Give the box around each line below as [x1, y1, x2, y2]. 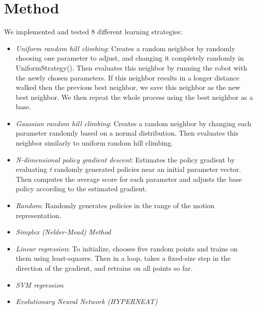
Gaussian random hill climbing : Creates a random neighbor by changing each [15, 118, 252, 128]
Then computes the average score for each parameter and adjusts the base [15, 173, 242, 184]
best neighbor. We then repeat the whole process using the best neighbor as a [15, 91, 253, 102]
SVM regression [15, 279, 64, 290]
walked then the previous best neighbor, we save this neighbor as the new [15, 82, 241, 92]
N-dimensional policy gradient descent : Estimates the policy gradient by [15, 154, 235, 164]
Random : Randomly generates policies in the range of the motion [15, 200, 215, 211]
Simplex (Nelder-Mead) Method [15, 227, 111, 237]
